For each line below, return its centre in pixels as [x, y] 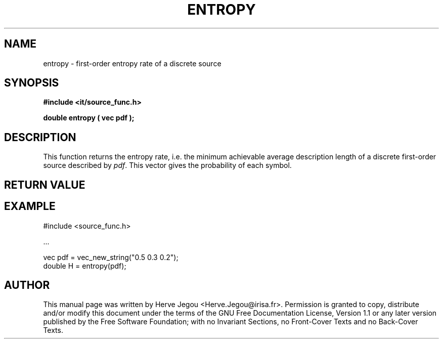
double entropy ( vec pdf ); [89, 118]
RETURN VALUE [45, 185]
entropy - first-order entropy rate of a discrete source [132, 63]
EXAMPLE [30, 206]
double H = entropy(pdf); [85, 266]
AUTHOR [27, 285]
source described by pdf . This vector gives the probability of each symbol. [167, 165]
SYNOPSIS [32, 83]
